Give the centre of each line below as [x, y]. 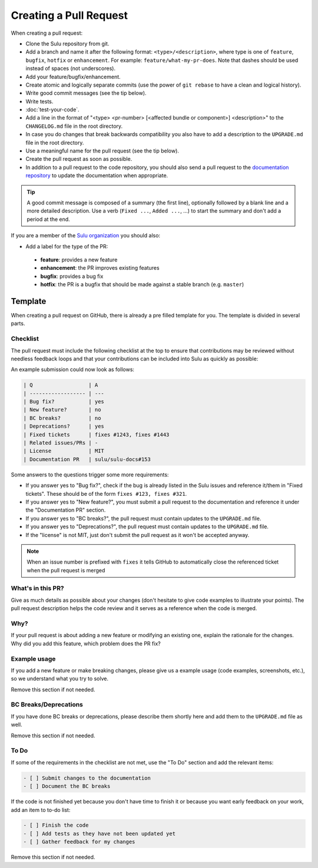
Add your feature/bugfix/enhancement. [73, 77]
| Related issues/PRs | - [61, 443]
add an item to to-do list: [41, 810]
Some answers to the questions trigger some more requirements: [90, 475]
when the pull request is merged [66, 570]
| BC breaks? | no [62, 418]
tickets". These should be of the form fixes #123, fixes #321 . [106, 493]
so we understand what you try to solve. [60, 679]
